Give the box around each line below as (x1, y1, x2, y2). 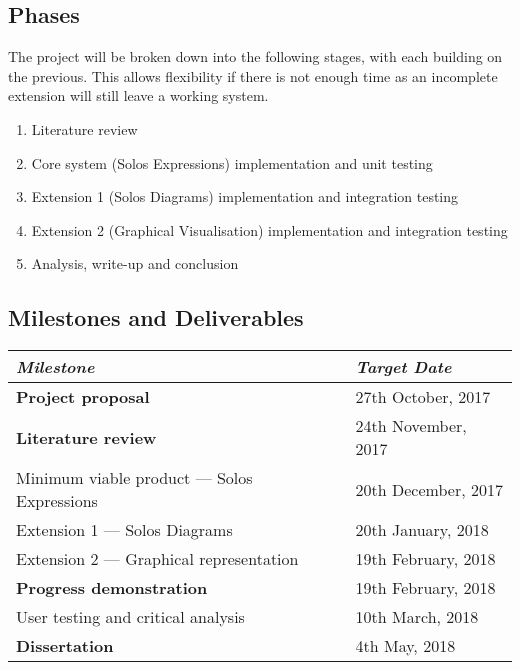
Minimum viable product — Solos (16, 466, 253, 490)
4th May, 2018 (355, 634, 456, 658)
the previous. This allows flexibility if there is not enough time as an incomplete (8, 65, 498, 86)
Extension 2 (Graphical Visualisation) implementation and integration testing (31, 219, 508, 240)
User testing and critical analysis (16, 605, 245, 629)
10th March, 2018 (355, 605, 479, 629)
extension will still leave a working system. (8, 85, 269, 106)
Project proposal (16, 385, 150, 409)
